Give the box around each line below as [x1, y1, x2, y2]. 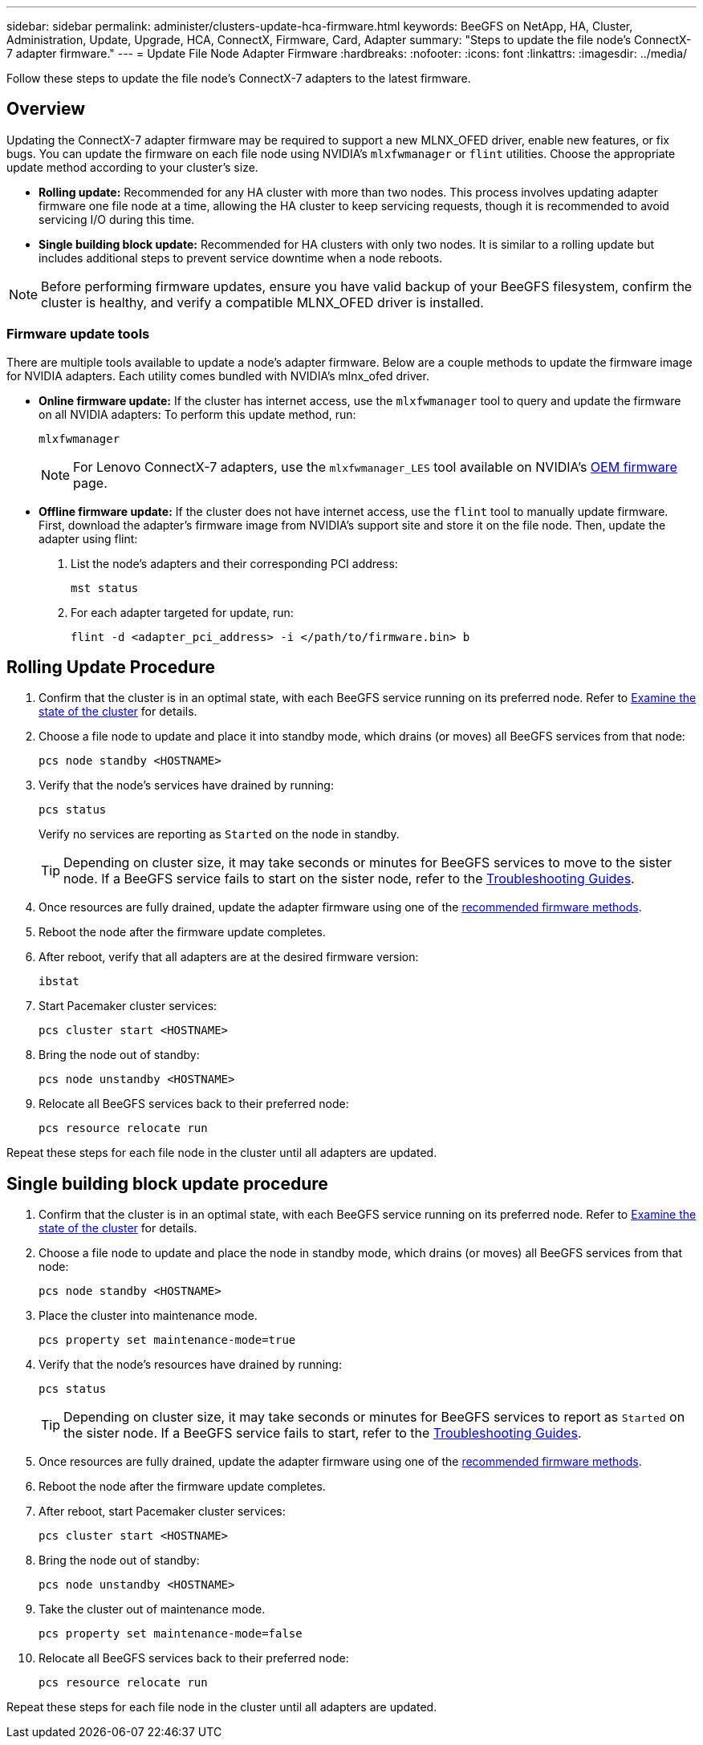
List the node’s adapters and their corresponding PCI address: [71, 556, 398, 570]
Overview [6, 99, 86, 120]
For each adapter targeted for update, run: [71, 605, 294, 619]
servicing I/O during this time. [39, 212, 195, 226]
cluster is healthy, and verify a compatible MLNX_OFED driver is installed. [41, 294, 484, 310]
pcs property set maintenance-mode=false [39, 1627, 303, 1641]
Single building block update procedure [6, 1173, 328, 1194]
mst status [71, 581, 139, 595]
